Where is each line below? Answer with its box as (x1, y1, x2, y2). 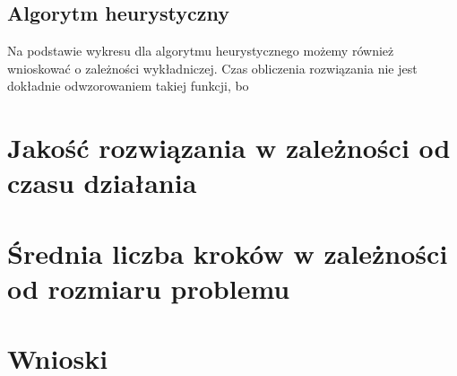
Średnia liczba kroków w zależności (7, 234, 448, 271)
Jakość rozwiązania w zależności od (7, 129, 451, 166)
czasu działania (7, 164, 197, 201)
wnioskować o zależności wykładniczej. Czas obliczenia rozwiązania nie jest (7, 58, 418, 77)
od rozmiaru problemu (7, 269, 290, 306)
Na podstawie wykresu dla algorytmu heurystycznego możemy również (7, 41, 394, 60)
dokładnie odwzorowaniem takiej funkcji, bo (7, 76, 249, 95)
